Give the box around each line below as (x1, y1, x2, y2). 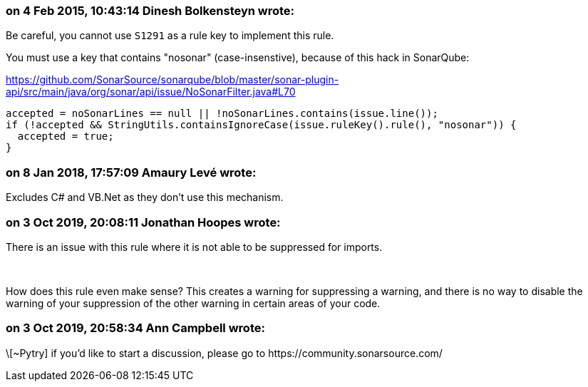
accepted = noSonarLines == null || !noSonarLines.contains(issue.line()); (6, 108, 438, 120)
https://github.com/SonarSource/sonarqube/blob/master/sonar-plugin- (6, 73, 339, 86)
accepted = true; (17, 130, 114, 143)
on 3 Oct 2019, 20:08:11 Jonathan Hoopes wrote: (6, 215, 281, 229)
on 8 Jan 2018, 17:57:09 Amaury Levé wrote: (6, 165, 257, 180)
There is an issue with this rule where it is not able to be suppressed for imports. (6, 240, 383, 253)
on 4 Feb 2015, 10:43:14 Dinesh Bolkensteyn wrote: (6, 4, 295, 18)
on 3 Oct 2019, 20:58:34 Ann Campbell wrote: (6, 321, 265, 336)
